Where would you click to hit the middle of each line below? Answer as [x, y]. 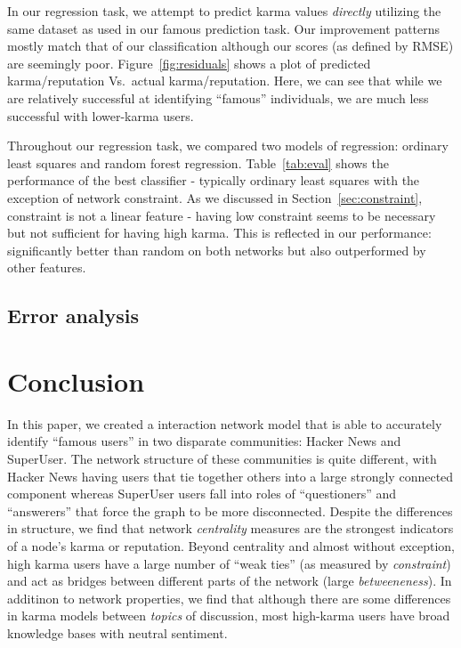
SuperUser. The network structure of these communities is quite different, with [222, 458]
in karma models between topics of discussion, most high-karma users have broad [229, 616]
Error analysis [73, 316]
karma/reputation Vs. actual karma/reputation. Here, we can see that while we [225, 81]
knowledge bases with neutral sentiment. [117, 632]
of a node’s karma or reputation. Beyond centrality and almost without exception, [231, 545]
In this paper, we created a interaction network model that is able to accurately [225, 423]
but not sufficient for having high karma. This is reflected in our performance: [219, 233]
